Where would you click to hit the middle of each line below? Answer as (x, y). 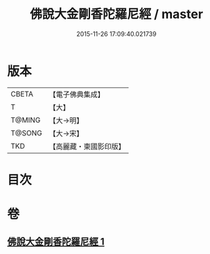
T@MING (26, 120)
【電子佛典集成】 (77, 94)
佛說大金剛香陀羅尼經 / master (116, 14)
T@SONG (27, 133)
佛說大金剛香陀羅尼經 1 (56, 242)
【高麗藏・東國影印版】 (87, 146)
